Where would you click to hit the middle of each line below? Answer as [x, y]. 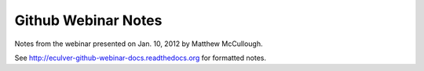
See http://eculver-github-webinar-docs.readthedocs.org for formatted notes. [141, 58]
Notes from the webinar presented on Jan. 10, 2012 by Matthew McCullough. [139, 44]
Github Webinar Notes [88, 20]
